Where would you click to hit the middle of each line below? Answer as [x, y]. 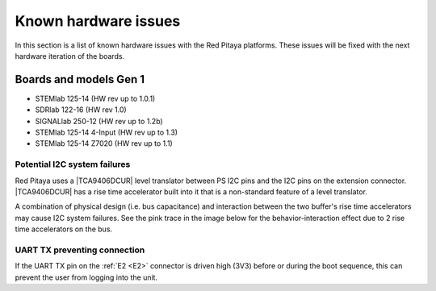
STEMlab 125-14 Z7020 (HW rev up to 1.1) [104, 143]
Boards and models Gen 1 [80, 79]
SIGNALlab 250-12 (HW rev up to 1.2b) [99, 121]
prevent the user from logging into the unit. [86, 277]
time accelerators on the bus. [64, 229]
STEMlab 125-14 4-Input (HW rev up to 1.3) [106, 132]
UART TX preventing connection [80, 250]
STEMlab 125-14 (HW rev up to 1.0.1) [95, 98]
